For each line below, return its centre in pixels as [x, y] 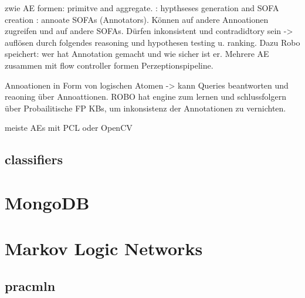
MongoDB [47, 202]
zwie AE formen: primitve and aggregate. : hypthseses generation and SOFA [142, 8]
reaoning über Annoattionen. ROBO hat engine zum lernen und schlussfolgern [145, 96]
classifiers [34, 159]
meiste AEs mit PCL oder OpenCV [69, 128]
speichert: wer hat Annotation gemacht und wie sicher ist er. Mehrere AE [137, 54]
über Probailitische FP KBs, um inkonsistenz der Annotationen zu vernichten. [145, 108]
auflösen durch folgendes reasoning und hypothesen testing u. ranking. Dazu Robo [152, 42]
